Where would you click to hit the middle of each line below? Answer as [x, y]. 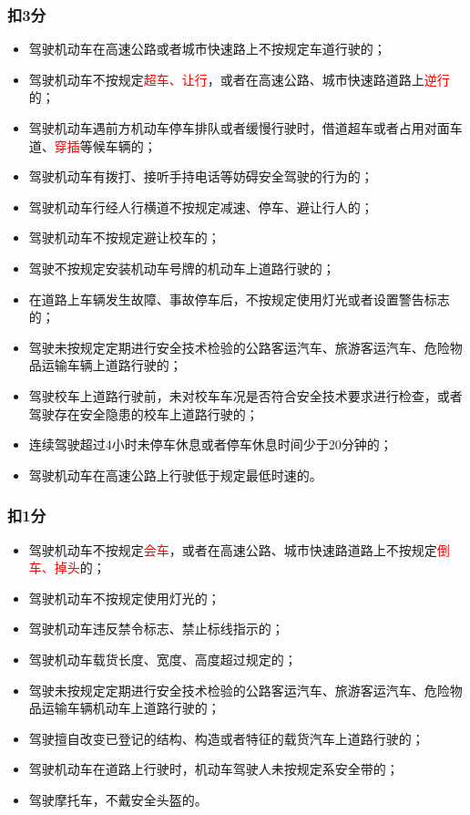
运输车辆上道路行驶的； [112, 365]
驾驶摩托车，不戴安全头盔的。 [118, 799]
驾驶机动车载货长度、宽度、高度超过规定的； [163, 659]
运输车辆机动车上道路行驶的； [131, 708]
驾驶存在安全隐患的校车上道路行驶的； [143, 413]
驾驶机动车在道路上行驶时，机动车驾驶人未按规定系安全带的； [214, 769]
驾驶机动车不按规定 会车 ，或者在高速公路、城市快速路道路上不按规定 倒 [239, 549]
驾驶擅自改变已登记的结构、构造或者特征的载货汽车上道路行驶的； [226, 738]
